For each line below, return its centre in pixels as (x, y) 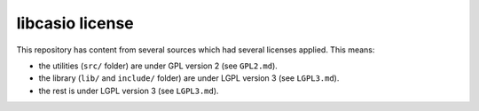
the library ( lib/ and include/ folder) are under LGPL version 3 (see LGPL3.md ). (189, 78)
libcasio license (75, 23)
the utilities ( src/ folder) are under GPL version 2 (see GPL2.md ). (158, 66)
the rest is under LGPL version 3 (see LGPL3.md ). (129, 91)
